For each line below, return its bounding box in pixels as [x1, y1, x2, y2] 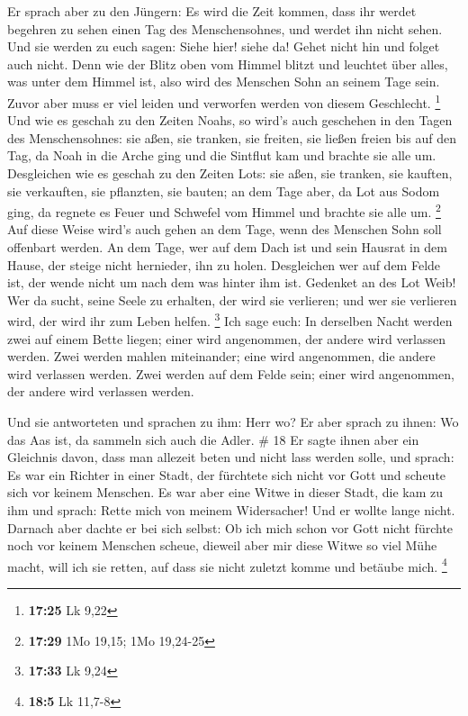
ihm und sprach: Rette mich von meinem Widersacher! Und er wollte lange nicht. [7, 501, 455, 519]
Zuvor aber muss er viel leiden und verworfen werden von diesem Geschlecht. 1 [7, 90, 441, 112]
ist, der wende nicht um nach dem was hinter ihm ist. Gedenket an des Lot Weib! [7, 273, 456, 292]
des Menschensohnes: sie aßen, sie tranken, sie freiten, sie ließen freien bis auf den [7, 128, 456, 147]
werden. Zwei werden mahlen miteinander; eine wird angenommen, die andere [7, 347, 436, 366]
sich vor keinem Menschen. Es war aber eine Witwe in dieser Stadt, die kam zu [7, 483, 443, 502]
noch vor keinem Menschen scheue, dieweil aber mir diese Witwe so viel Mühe [7, 536, 437, 555]
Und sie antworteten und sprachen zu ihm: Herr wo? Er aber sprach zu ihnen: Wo [7, 412, 459, 431]
